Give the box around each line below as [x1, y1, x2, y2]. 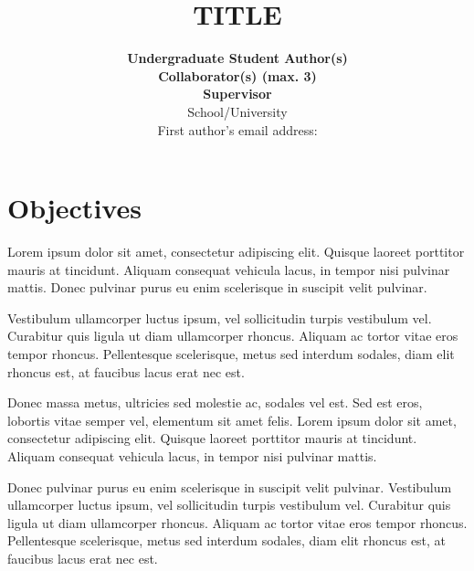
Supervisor [203, 84, 272, 103]
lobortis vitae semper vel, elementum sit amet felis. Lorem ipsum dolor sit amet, [7, 410, 457, 429]
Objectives [7, 189, 142, 227]
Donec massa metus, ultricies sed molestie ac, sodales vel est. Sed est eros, [7, 393, 423, 412]
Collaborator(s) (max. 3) [158, 66, 317, 85]
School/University [187, 101, 288, 121]
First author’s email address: [157, 120, 318, 139]
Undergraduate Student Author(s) [127, 48, 348, 68]
